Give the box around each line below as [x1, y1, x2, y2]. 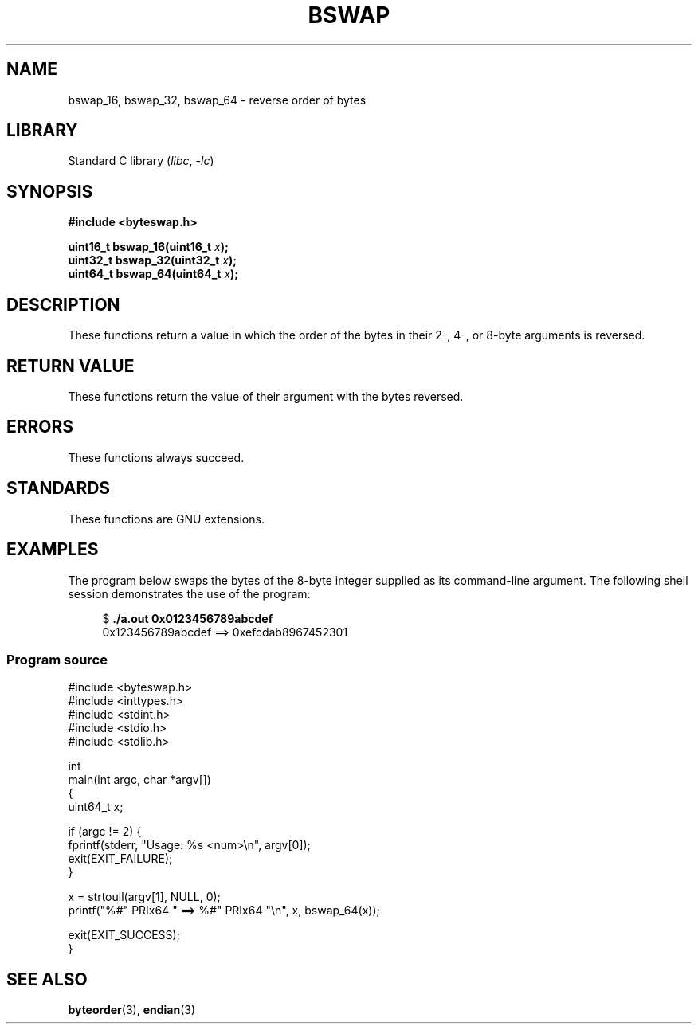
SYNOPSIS [6, 181, 93, 202]
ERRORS [6, 417, 74, 437]
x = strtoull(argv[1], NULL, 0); [68, 890, 221, 904]
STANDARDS [6, 478, 111, 499]
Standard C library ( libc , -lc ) [68, 154, 214, 168]
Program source [6, 651, 108, 668]
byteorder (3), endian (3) [68, 1003, 196, 1017]
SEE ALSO [6, 969, 88, 989]
